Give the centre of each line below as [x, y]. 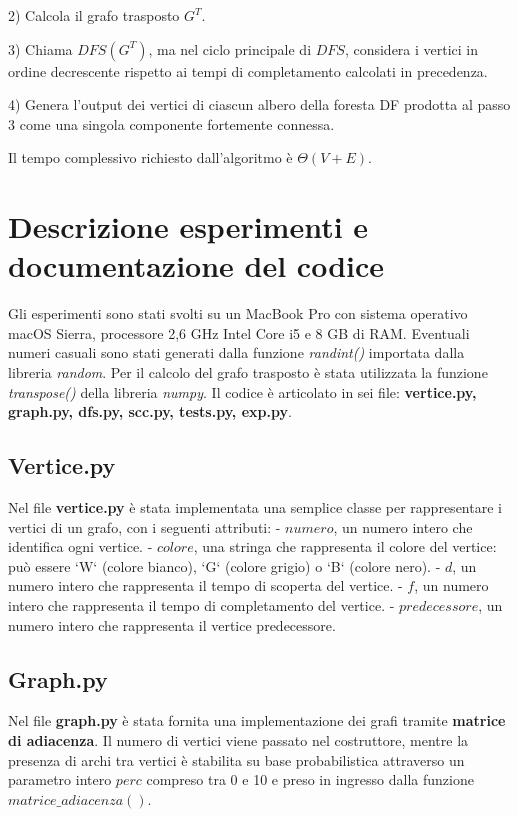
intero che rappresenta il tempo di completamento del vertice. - [201, 605]
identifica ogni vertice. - [80, 546]
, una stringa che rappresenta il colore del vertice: [345, 546]
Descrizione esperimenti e [188, 226]
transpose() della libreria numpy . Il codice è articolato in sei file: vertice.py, [242, 391]
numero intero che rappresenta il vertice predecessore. [172, 624]
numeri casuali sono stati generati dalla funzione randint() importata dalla [236, 352]
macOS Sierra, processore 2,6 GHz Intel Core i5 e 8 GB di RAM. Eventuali [239, 332]
